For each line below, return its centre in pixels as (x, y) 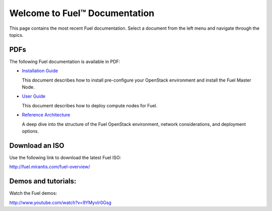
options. (30, 131)
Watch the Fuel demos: (33, 193)
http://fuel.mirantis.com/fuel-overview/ (50, 167)
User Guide (34, 96)
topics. (16, 35)
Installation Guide (40, 71)
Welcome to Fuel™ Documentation (82, 13)
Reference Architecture (46, 115)
